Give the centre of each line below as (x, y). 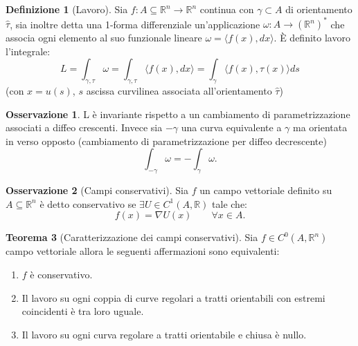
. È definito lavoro (312, 38)
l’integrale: (28, 51)
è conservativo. (61, 275)
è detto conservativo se (88, 203)
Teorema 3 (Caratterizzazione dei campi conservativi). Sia (132, 237)
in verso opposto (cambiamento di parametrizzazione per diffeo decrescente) (166, 141)
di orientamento (319, 9)
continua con (227, 9)
